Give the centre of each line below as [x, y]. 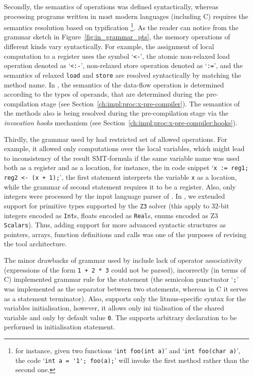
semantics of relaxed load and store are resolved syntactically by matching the [123, 75]
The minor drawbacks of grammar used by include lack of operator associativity [123, 260]
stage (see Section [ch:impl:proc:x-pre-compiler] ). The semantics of [140, 103]
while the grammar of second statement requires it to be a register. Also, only [120, 186]
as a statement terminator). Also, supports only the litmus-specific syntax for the [125, 298]
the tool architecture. [36, 244]
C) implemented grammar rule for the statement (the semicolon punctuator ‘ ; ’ [121, 279]
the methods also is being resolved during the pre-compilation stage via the [116, 113]
